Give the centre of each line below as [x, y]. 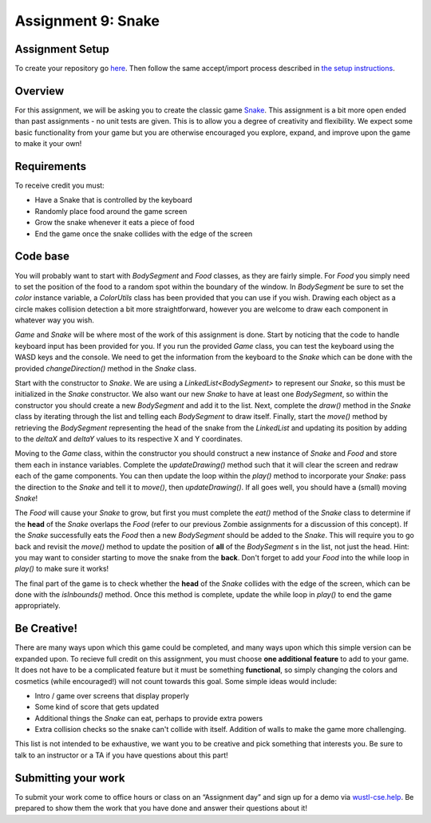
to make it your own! [48, 144]
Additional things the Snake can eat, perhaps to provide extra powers [149, 718]
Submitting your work [70, 778]
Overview [40, 91]
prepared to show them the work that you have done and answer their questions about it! [161, 808]
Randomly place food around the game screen [111, 211]
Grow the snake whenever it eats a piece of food [115, 223]
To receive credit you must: [60, 186]
